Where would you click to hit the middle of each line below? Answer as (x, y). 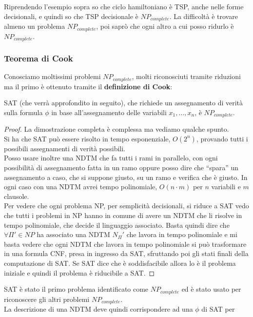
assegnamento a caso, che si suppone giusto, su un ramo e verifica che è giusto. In (126, 177)
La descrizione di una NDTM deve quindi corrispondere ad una (98, 309)
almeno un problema (35, 26)
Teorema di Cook (39, 58)
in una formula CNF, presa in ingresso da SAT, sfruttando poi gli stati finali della (126, 253)
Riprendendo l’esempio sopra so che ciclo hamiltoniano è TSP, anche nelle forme (124, 6)
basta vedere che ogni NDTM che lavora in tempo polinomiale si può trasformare (125, 244)
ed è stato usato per (211, 289)
